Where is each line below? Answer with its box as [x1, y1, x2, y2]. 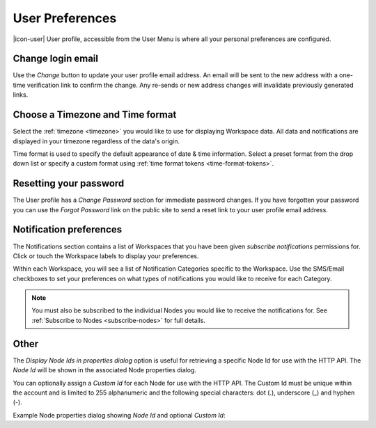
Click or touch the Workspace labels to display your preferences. [13, 251, 199, 260]
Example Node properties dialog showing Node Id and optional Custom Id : [13, 411, 226, 419]
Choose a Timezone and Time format [13, 109, 177, 121]
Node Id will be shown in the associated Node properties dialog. [13, 366, 197, 374]
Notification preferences [13, 223, 123, 236]
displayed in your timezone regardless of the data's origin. [13, 136, 180, 145]
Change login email [13, 53, 99, 65]
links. [13, 90, 29, 99]
